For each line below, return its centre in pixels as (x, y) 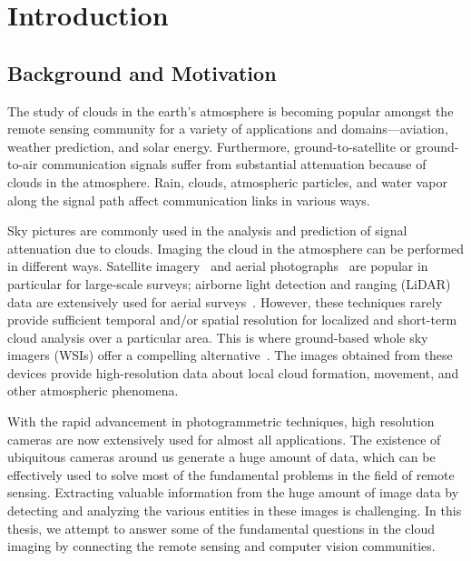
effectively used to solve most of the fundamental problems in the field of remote (231, 474)
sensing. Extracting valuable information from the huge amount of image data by (233, 492)
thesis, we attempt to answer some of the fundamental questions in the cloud (221, 528)
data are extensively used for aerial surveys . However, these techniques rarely (225, 301)
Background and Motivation (142, 72)
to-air (23, 164)
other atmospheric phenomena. (93, 391)
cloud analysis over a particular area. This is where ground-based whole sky (218, 337)
